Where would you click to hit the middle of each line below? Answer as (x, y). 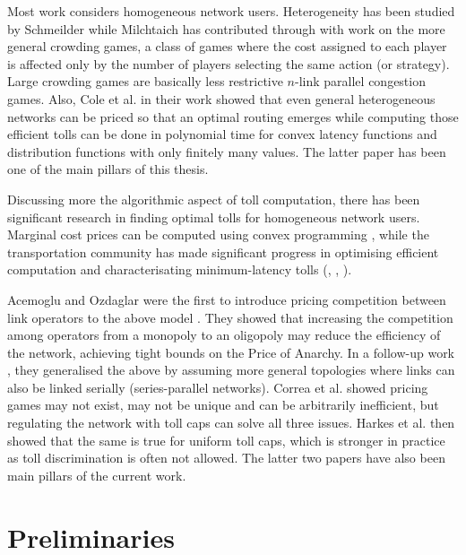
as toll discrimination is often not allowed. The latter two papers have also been (226, 458)
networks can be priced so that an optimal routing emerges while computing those (233, 116)
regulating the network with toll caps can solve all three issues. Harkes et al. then (231, 423)
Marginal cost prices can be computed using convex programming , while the (218, 234)
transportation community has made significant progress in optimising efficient (223, 251)
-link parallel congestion (360, 81)
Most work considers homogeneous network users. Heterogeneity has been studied (231, 11)
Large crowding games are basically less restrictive (145, 81)
